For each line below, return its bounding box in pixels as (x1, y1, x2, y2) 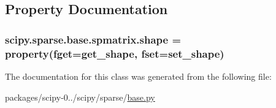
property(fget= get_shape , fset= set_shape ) (5, 45, 224, 61)
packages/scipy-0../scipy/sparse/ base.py (5, 90, 155, 103)
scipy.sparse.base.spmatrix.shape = (5, 31, 182, 47)
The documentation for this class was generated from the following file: (5, 69, 272, 82)
